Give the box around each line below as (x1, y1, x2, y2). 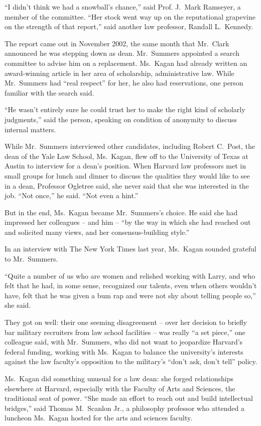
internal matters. (5, 124, 56, 134)
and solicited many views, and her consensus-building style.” (5, 226, 190, 237)
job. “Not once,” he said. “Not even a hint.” (5, 190, 139, 201)
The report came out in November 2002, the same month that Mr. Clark (5, 38, 229, 48)
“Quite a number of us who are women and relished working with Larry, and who (5, 270, 255, 281)
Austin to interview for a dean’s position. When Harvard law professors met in (5, 160, 246, 171)
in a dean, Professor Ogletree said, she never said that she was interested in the (5, 180, 249, 191)
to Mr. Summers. (5, 253, 58, 264)
